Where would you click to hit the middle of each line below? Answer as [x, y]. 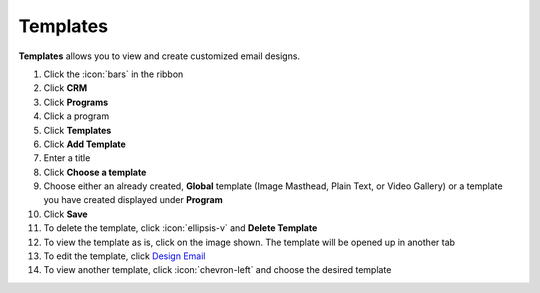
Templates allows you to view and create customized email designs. [159, 56]
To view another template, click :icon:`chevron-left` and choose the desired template [217, 270]
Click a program [76, 116]
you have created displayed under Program [133, 200]
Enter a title [67, 158]
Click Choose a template [95, 172]
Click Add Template [85, 144]
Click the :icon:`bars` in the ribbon [113, 74]
